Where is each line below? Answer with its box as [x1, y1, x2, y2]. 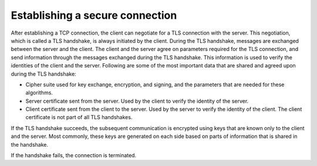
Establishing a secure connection [11, 9, 177, 22]
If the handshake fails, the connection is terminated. [11, 152, 137, 159]
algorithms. [25, 89, 53, 96]
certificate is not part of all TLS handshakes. [25, 114, 133, 121]
